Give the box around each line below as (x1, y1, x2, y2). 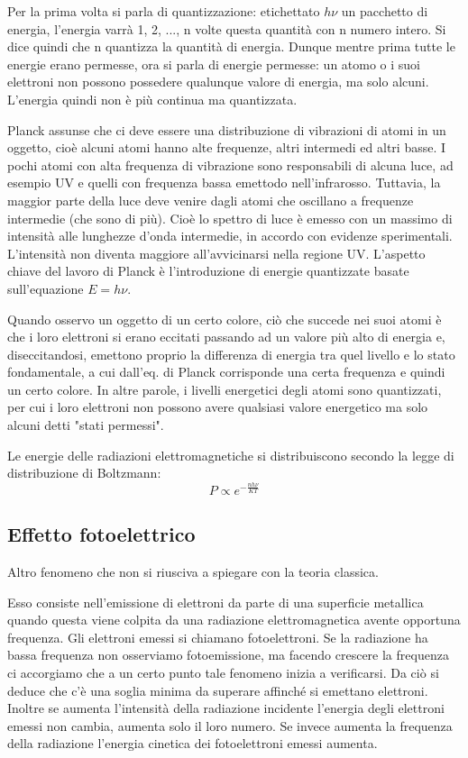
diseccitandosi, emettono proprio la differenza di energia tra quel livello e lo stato (7, 344, 455, 363)
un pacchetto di (341, 2, 428, 20)
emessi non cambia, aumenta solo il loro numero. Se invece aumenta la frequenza (7, 716, 453, 735)
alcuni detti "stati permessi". (7, 416, 164, 434)
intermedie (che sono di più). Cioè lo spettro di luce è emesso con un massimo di (7, 208, 453, 227)
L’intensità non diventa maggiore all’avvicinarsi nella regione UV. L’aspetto (7, 243, 426, 262)
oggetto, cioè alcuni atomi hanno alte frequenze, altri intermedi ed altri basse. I (7, 138, 446, 157)
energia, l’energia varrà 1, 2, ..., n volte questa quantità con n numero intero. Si (7, 19, 446, 38)
